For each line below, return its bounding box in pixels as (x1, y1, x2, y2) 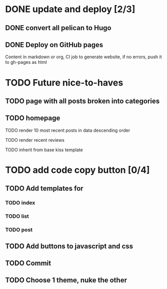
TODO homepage (5, 114, 60, 123)
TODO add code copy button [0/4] (5, 164, 150, 175)
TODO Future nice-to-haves (5, 77, 123, 88)
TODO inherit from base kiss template (5, 147, 83, 153)
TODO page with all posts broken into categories (5, 97, 160, 105)
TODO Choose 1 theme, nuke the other (5, 276, 127, 284)
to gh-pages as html (5, 59, 47, 65)
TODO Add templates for (5, 184, 84, 193)
